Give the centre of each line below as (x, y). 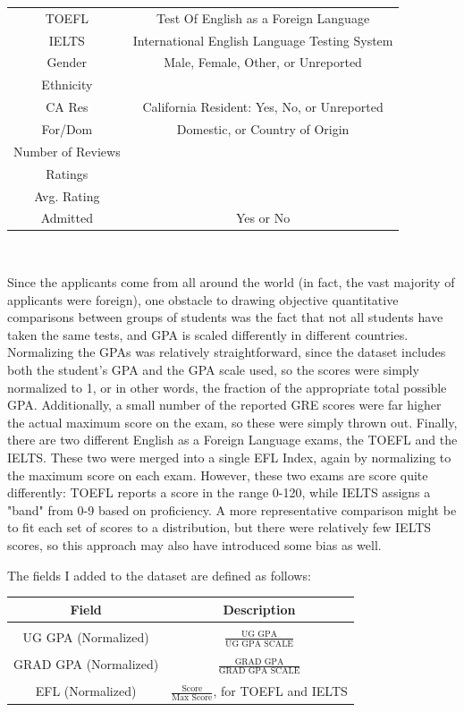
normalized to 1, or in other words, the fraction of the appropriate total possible (227, 387)
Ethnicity (67, 85)
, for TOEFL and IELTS (280, 691)
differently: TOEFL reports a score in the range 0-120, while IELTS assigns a (219, 492)
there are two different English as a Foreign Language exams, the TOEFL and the (232, 440)
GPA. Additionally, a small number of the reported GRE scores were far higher (224, 405)
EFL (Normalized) (86, 691)
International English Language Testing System (263, 40)
